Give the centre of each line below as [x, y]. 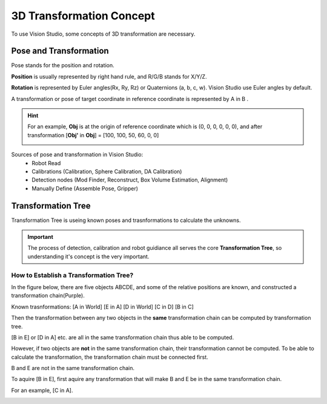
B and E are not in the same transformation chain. [73, 368]
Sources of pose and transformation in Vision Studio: [77, 155]
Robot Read [46, 163]
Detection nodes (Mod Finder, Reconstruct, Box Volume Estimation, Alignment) [130, 180]
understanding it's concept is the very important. [88, 256]
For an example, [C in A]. [42, 390]
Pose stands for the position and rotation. [63, 65]
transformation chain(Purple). [48, 296]
